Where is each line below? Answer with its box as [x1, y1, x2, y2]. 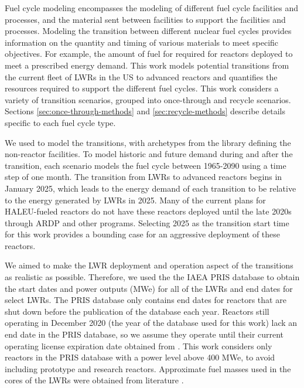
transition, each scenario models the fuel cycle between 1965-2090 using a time [5, 159, 286, 171]
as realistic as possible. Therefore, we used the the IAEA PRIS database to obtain [5, 271, 300, 283]
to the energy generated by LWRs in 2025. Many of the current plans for [5, 193, 266, 206]
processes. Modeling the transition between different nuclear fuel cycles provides [5, 25, 292, 37]
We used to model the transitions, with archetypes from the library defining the [5, 136, 291, 148]
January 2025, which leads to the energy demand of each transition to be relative [5, 182, 296, 194]
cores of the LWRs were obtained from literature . [5, 374, 184, 386]
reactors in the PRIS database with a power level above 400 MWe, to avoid [5, 351, 275, 363]
